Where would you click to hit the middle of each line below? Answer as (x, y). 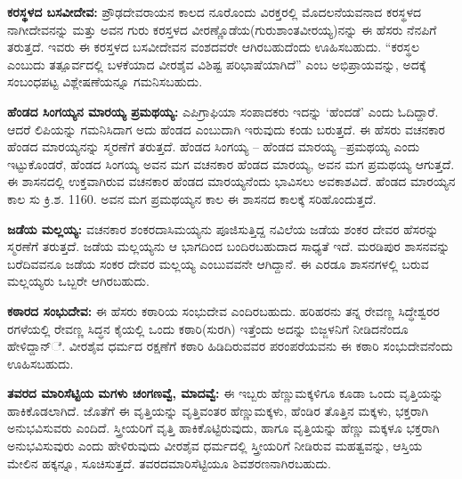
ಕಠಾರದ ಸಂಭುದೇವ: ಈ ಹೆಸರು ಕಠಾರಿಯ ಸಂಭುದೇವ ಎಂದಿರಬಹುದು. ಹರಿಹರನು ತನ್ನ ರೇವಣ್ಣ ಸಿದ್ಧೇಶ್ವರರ (223, 310)
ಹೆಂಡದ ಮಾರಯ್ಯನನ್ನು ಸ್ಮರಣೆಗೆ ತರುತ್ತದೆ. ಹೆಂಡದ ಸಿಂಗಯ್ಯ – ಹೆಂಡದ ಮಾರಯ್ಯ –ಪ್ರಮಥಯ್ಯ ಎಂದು (214, 146)
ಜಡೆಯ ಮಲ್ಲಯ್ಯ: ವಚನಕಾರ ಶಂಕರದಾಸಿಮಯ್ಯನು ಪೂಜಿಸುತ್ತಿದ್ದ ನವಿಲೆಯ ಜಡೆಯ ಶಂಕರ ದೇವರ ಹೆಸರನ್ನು (223, 228)
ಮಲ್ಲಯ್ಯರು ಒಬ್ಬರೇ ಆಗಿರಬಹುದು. (78, 281)
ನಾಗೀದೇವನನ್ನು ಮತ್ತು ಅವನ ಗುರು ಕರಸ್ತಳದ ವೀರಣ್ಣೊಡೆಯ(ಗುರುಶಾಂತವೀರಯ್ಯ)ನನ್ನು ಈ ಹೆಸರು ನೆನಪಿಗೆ (222, 29)
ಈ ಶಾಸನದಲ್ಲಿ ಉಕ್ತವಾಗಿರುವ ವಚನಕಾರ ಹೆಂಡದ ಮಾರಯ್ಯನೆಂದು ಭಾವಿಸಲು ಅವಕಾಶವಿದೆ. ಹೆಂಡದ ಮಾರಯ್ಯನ (231, 181)
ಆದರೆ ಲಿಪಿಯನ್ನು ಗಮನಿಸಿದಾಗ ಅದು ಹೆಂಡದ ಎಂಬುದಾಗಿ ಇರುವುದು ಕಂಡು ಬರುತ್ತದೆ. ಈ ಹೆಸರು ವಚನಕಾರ (226, 129)
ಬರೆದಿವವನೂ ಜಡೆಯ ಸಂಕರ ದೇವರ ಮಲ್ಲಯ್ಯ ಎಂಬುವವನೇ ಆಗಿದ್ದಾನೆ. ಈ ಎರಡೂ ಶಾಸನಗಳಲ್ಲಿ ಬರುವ (218, 263)
